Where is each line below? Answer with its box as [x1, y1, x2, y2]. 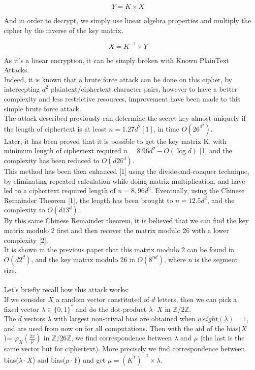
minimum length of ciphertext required [4, 145, 122, 156]
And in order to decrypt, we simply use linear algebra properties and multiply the [4, 15, 251, 25]
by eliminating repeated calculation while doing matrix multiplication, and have [4, 175, 245, 186]
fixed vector [4, 303, 39, 314]
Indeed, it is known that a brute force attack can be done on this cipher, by [4, 74, 232, 84]
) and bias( [32, 354, 65, 365]
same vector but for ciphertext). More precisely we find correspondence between [4, 343, 245, 354]
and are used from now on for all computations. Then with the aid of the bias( [4, 323, 241, 333]
